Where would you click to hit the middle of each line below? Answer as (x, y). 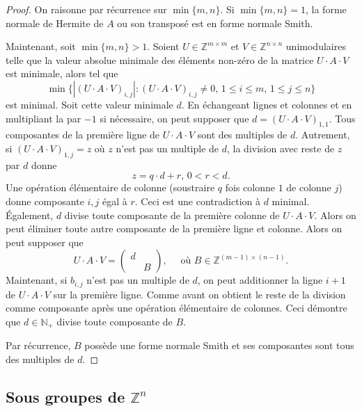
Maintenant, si (37, 280)
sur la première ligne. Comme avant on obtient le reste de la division (199, 294)
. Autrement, (323, 135)
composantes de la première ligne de (83, 135)
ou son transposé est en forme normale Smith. (215, 23)
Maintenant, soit (41, 46)
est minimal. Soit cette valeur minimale (89, 104)
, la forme (326, 9)
